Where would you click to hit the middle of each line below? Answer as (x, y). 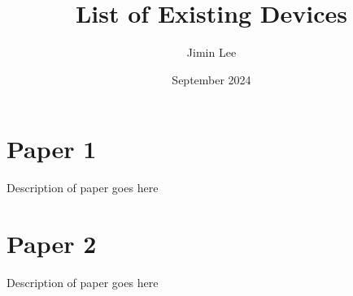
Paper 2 (52, 244)
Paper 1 (52, 149)
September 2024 (211, 79)
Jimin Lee (211, 52)
